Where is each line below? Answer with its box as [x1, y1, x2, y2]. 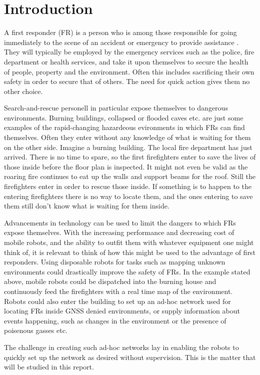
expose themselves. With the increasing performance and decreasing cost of [4, 227, 234, 237]
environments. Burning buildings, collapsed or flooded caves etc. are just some [4, 112, 243, 122]
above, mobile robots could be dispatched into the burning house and [4, 276, 216, 286]
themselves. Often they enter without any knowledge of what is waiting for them [4, 132, 251, 142]
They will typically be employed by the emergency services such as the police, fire [4, 46, 254, 57]
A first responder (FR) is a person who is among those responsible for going [4, 27, 237, 37]
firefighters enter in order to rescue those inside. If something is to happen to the [4, 181, 251, 191]
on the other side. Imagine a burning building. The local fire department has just [4, 141, 252, 152]
